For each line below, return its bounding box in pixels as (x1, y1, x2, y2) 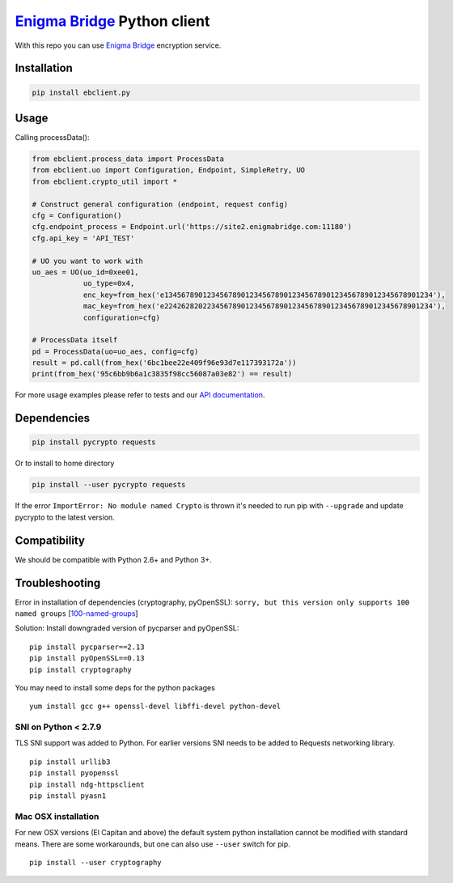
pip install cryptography (29, 664, 133, 674)
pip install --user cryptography (29, 858, 162, 867)
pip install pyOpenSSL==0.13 (29, 654, 145, 663)
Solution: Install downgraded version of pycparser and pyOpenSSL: (15, 623, 239, 633)
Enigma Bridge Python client (15, 12, 210, 30)
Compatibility (15, 533, 85, 547)
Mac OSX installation (15, 810, 99, 821)
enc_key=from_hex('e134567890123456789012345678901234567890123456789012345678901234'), (83, 290, 447, 299)
